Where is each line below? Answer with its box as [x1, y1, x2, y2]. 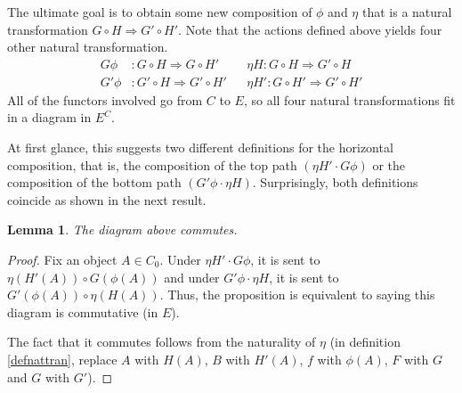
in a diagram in [7, 108, 92, 127]
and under [164, 267, 220, 286]
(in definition [329, 332, 401, 351]
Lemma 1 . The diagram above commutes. [7, 220, 238, 239]
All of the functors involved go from [7, 90, 203, 109]
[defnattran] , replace [7, 349, 118, 368]
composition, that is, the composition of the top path [7, 155, 297, 174]
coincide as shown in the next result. [7, 190, 207, 209]
